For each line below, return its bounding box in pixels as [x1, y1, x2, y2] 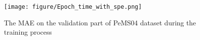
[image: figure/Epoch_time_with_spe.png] [4, 3, 142, 10]
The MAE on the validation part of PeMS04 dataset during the [4, 17, 196, 27]
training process [4, 27, 52, 37]
